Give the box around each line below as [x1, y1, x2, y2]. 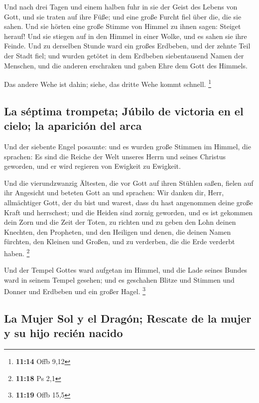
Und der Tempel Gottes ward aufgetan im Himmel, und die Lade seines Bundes [4, 265, 248, 275]
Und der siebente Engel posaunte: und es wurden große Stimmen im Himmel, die [4, 141, 251, 151]
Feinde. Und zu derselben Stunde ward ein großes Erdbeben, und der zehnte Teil [4, 40, 251, 51]
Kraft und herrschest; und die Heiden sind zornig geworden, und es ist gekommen [4, 207, 253, 217]
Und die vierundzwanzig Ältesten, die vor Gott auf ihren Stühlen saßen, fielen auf [4, 177, 254, 188]
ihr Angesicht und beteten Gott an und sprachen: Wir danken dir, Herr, [4, 187, 224, 198]
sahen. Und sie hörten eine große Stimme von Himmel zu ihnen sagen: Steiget [4, 21, 241, 31]
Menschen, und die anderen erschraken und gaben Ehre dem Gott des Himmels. [4, 60, 248, 70]
